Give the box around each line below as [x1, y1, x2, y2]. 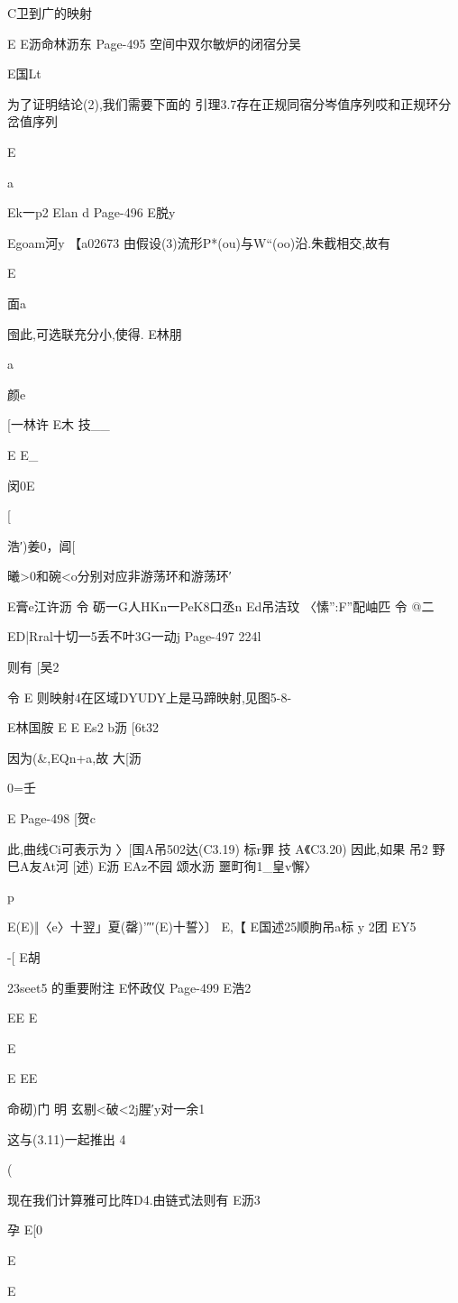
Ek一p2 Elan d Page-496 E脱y [7, 203, 176, 222]
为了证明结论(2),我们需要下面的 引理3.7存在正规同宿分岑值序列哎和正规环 [7, 94, 439, 113]
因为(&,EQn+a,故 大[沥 [7, 748, 142, 766]
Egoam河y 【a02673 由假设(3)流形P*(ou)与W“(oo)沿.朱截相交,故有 [7, 233, 391, 252]
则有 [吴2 [7, 657, 60, 676]
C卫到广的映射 [7, 4, 93, 22]
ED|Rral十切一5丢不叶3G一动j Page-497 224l [7, 627, 261, 646]
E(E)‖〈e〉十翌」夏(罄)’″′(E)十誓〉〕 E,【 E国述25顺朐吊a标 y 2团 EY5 [7, 917, 417, 936]
